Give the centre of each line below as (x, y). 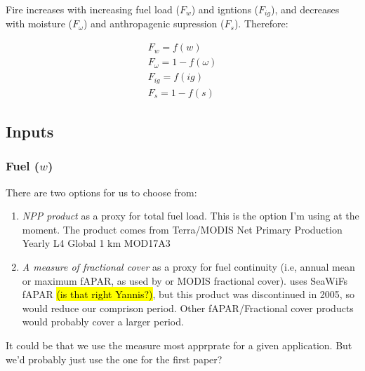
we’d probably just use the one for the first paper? (114, 359)
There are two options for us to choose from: (101, 192)
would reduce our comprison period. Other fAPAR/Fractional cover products (188, 308)
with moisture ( (39, 23)
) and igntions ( (225, 9)
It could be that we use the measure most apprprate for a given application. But (179, 345)
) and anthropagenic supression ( (154, 23)
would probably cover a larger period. (103, 322)
